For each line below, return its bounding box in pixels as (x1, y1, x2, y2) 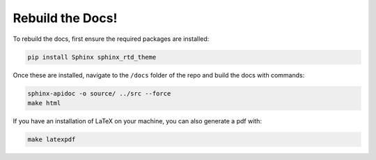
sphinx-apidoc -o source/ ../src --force (27, 89, 171, 97)
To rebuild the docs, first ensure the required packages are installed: (13, 35, 210, 43)
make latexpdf (27, 135, 76, 143)
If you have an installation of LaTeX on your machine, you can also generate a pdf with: (13, 116, 263, 125)
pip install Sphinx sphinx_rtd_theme (27, 53, 157, 61)
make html (27, 99, 61, 107)
